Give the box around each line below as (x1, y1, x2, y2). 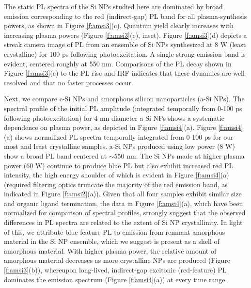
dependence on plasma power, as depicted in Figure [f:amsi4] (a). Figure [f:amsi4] (4, 122, 243, 132)
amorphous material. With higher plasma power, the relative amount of (4, 245, 217, 256)
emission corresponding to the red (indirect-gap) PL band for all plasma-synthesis (4, 11, 247, 21)
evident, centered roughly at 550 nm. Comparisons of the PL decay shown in (4, 58, 232, 68)
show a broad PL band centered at (4, 150, 107, 160)
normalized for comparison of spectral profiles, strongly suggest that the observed (4, 208, 246, 218)
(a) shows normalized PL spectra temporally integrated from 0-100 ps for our (4, 131, 234, 142)
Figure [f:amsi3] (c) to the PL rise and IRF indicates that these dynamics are (4, 68, 231, 78)
